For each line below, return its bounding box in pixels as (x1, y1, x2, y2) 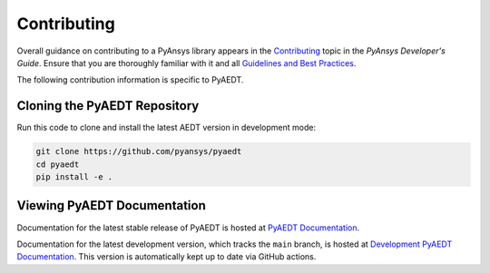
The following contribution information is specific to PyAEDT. (16, 74, 244, 85)
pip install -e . (35, 172, 113, 181)
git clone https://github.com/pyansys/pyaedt (35, 146, 242, 157)
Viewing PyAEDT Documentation (16, 198, 206, 213)
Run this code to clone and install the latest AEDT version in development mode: (16, 122, 317, 133)
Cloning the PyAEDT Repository (16, 98, 200, 113)
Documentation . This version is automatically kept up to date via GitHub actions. (16, 251, 317, 262)
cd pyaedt (35, 159, 80, 170)
